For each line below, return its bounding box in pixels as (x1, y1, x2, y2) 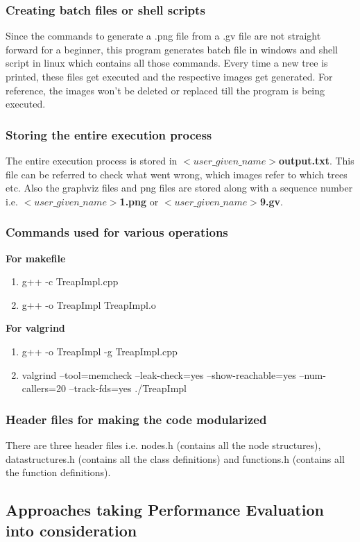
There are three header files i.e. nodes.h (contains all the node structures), (6, 437, 321, 452)
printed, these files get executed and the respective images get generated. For (6, 69, 333, 83)
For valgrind (6, 321, 65, 335)
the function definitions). (6, 465, 111, 480)
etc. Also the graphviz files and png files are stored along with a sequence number (6, 180, 353, 195)
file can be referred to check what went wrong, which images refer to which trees (6, 167, 348, 181)
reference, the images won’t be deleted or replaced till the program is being (6, 83, 325, 97)
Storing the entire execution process (6, 126, 212, 143)
